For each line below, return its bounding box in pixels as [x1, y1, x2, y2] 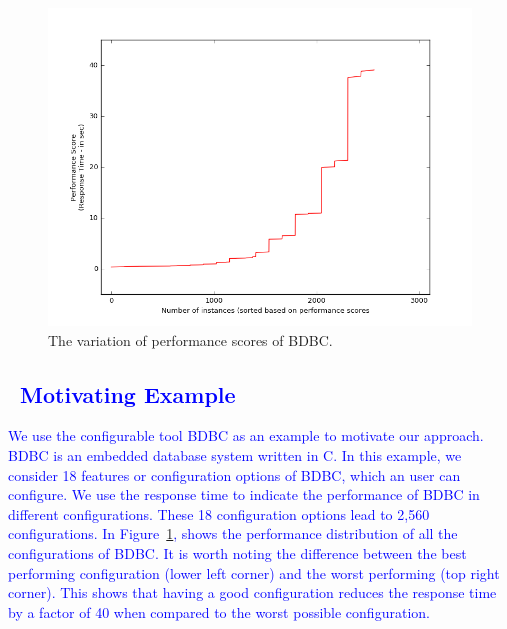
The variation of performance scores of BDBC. [48, 329, 333, 350]
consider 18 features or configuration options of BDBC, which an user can [8, 464, 461, 485]
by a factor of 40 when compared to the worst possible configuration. [8, 601, 430, 622]
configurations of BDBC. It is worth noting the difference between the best [8, 542, 467, 563]
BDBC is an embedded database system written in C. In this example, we [8, 444, 462, 465]
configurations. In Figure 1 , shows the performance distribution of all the [8, 523, 458, 544]
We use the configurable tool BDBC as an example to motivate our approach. [8, 425, 484, 446]
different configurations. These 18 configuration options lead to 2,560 [8, 503, 430, 524]
